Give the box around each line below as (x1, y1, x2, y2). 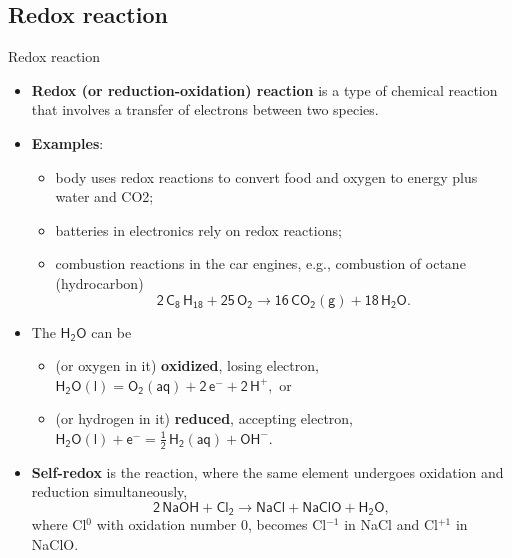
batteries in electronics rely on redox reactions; (55, 219, 342, 240)
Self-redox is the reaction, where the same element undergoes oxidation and (31, 461, 504, 482)
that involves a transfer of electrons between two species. (31, 99, 379, 120)
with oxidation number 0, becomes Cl (96, 514, 327, 535)
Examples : (31, 132, 104, 153)
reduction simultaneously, (31, 481, 188, 502)
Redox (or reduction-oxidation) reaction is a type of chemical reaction (31, 79, 498, 100)
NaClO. (31, 533, 79, 554)
